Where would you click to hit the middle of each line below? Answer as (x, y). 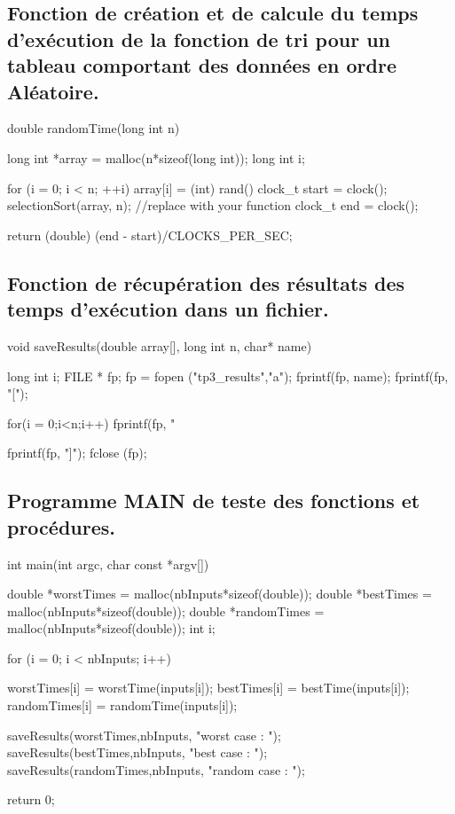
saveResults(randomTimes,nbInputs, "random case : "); (156, 769)
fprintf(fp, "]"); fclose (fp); (77, 453)
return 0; (31, 799)
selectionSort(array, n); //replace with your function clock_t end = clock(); (213, 205)
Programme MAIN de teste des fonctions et (214, 501)
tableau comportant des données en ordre (202, 65)
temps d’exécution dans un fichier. (168, 309)
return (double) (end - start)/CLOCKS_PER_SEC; (150, 235)
